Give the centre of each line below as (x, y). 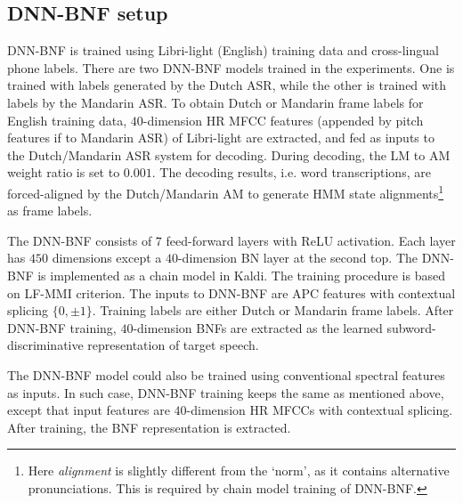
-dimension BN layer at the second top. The (298, 258)
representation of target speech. (173, 345)
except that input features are (89, 410)
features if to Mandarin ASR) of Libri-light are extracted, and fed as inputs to (221, 138)
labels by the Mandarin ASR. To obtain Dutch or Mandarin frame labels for (215, 102)
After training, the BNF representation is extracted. (149, 427)
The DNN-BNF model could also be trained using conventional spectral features (226, 374)
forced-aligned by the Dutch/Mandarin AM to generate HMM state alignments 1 (226, 191)
